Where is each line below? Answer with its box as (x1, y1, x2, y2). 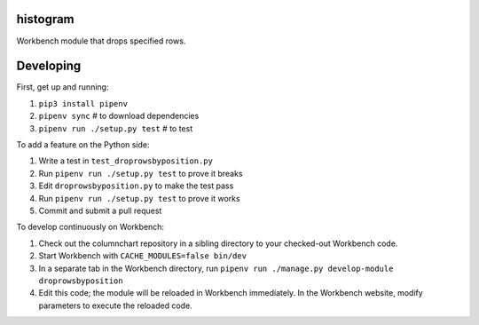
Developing (16, 59, 82, 74)
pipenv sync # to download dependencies (38, 111, 200, 122)
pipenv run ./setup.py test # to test (38, 123, 193, 133)
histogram (16, 12, 75, 27)
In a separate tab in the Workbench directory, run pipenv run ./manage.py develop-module (38, 263, 394, 273)
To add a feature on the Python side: (16, 139, 150, 150)
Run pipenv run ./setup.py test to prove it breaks (38, 168, 243, 178)
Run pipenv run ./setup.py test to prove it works (38, 193, 240, 203)
